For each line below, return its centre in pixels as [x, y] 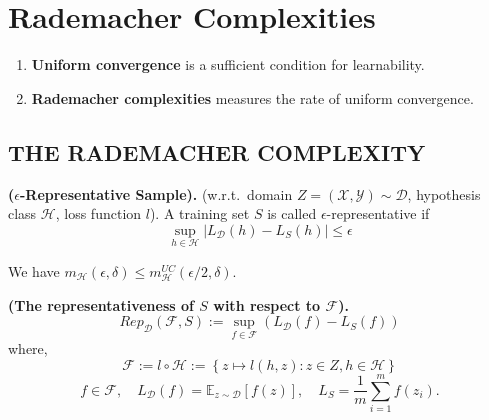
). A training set [199, 213]
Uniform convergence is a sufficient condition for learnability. [228, 64]
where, [28, 348]
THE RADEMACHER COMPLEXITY [217, 151]
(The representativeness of [101, 304]
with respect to [267, 304]
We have [34, 270]
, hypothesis [444, 193]
